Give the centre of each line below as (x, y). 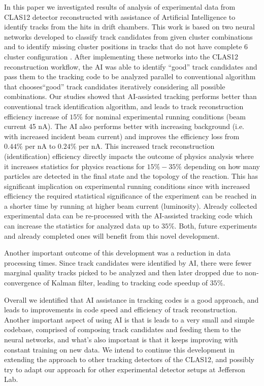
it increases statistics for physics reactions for (74, 166)
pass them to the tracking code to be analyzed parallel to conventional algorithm (130, 76)
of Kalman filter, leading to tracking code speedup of (126, 283)
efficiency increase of (36, 116)
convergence (23, 283)
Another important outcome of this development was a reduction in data (117, 253)
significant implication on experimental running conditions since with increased (127, 186)
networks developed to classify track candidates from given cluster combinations (128, 36)
